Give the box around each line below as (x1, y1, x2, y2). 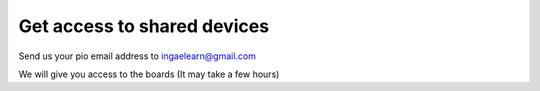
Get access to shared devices (18, 15, 270, 37)
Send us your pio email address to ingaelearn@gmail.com (18, 50, 257, 62)
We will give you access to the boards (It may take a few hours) (18, 68, 280, 80)
